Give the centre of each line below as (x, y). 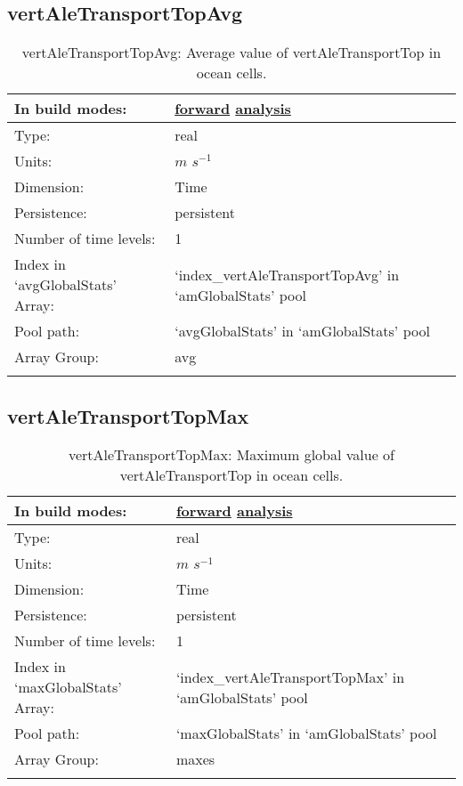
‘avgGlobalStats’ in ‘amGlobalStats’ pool (302, 331)
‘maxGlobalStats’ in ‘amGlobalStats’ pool (306, 733)
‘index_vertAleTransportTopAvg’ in (287, 274)
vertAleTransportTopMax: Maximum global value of (231, 455)
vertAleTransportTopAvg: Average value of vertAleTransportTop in (231, 53)
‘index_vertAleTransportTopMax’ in (290, 677)
